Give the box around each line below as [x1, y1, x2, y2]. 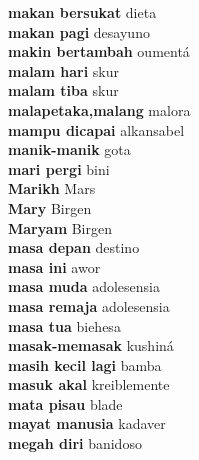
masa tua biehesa [8, 315, 121, 336]
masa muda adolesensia [8, 276, 160, 297]
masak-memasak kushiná [8, 335, 174, 356]
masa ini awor [8, 256, 101, 277]
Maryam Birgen [8, 217, 113, 238]
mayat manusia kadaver [8, 413, 166, 434]
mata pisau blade [8, 393, 123, 414]
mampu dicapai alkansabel [8, 119, 185, 140]
